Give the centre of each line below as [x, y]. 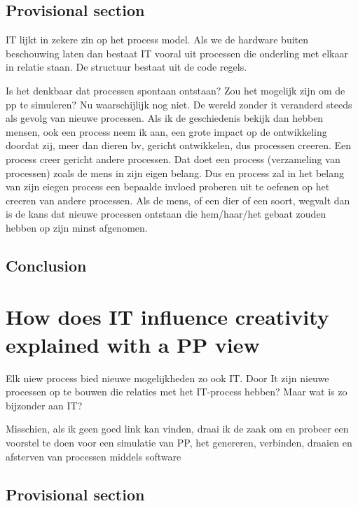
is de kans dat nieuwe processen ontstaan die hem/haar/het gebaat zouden [166, 214]
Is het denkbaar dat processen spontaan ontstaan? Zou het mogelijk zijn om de [175, 90]
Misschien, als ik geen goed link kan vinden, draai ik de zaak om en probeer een [177, 429]
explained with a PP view [133, 344]
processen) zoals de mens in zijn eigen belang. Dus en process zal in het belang [175, 173]
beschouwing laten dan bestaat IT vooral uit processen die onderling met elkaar [177, 53]
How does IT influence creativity [167, 317]
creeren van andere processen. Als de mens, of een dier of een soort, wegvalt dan [178, 200]
